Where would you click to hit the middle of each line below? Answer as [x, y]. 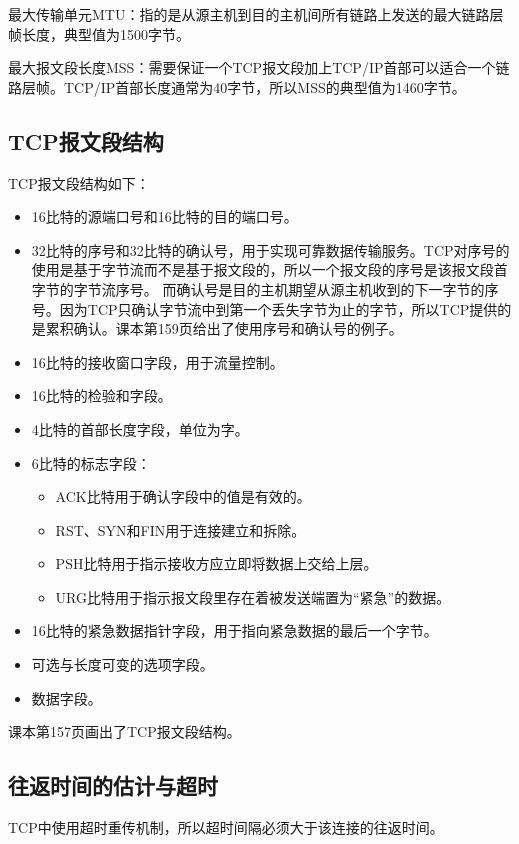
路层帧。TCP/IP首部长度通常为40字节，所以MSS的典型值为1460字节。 [237, 86]
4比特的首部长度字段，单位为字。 [140, 428]
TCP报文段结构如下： [79, 182]
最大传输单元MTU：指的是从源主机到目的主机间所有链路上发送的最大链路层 [256, 14]
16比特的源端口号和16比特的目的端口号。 [164, 216]
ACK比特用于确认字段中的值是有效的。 [183, 496]
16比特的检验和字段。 [101, 395]
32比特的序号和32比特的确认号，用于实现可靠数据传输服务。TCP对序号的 [270, 249]
